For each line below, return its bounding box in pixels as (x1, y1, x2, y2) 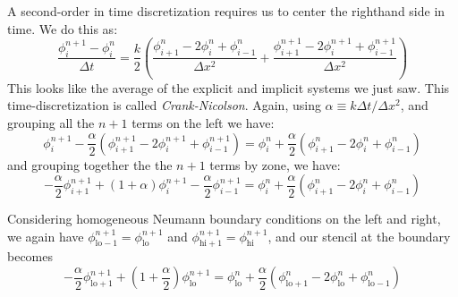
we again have (7, 226, 84, 245)
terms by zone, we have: (209, 155, 341, 174)
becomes (7, 247, 54, 266)
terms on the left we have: (131, 113, 275, 132)
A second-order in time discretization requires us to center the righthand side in (7, 2, 445, 20)
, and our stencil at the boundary (267, 226, 451, 245)
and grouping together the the (7, 155, 173, 174)
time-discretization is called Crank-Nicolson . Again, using (7, 96, 321, 115)
